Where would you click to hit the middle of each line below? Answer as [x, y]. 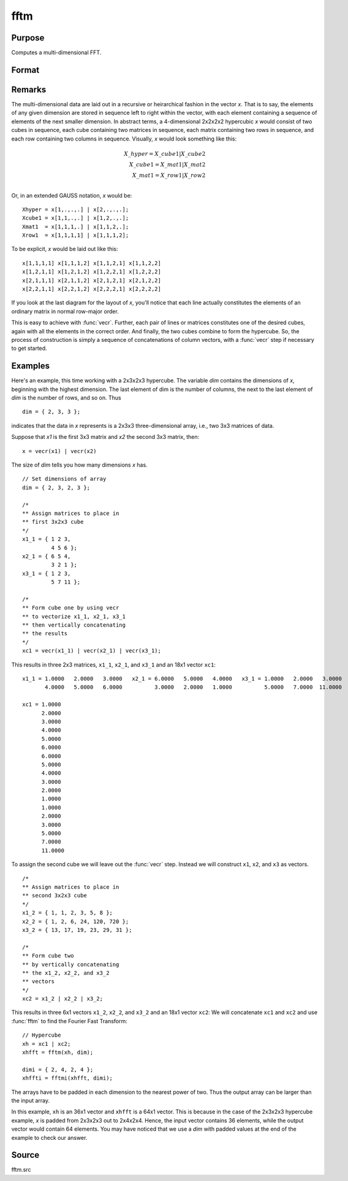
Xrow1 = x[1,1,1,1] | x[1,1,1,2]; [76, 235]
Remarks [29, 89]
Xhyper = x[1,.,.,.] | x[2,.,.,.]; [76, 209]
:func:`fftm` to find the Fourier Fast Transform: [70, 1021]
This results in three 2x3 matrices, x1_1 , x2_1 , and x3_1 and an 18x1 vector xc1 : [114, 664]
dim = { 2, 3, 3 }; [51, 412]
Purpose [28, 38]
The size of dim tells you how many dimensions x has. [79, 465]
